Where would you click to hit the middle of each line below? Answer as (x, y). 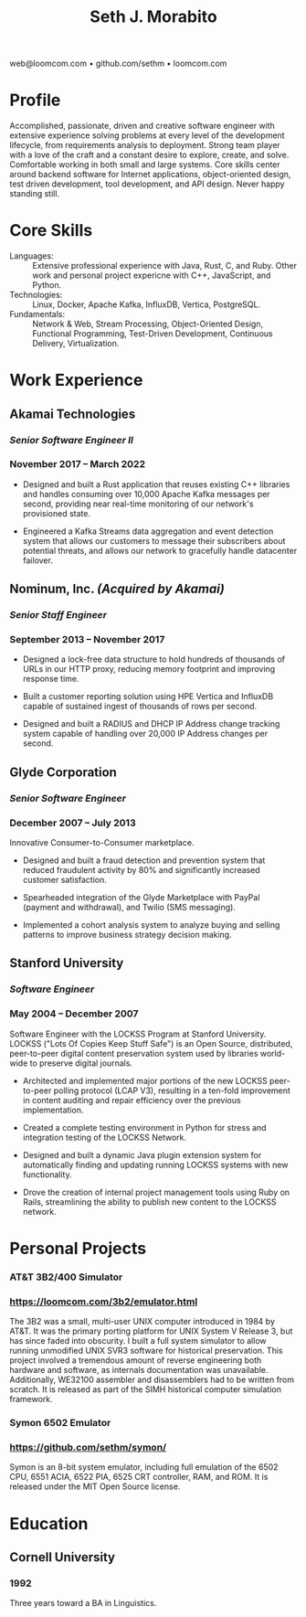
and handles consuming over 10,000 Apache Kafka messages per (147, 494)
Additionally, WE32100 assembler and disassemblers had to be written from (152, 1380)
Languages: (32, 256)
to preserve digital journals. (81, 1063)
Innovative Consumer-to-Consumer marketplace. (102, 843)
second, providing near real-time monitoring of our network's (138, 504)
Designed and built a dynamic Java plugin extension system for (142, 1154)
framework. (31, 1399)
